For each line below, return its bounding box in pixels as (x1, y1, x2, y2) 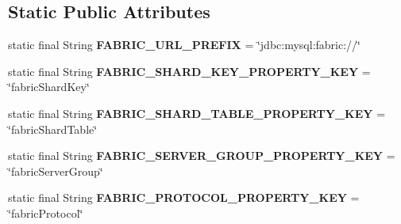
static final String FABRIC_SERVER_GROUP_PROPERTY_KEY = (8, 147, 395, 164)
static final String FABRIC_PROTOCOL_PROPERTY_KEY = (8, 189, 360, 206)
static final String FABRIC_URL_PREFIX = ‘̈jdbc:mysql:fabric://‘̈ (8, 36, 361, 53)
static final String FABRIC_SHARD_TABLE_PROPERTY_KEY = (8, 104, 386, 121)
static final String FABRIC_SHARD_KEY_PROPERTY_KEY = (8, 63, 371, 79)
